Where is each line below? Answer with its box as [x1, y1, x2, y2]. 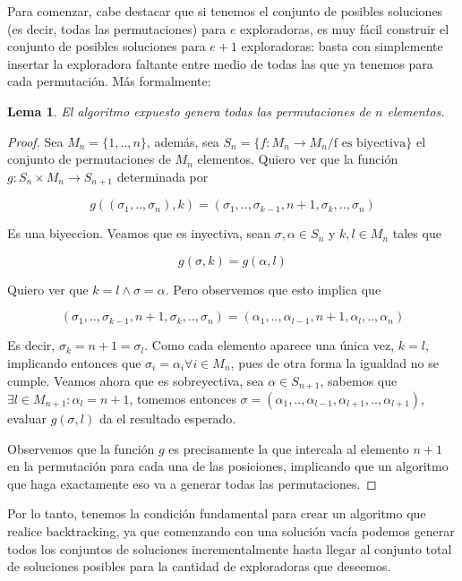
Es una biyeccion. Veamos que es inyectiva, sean [7, 224, 271, 243]
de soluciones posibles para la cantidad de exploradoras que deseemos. [7, 557, 391, 576]
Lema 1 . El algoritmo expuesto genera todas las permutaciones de [7, 101, 372, 120]
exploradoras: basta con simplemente [241, 37, 443, 56]
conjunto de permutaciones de [7, 150, 171, 168]
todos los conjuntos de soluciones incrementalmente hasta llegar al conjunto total [7, 539, 452, 558]
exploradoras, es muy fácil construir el [240, 19, 449, 38]
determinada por [116, 167, 209, 185]
